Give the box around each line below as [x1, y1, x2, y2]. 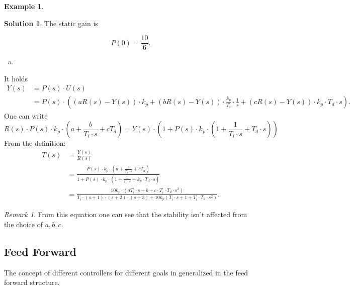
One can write [4, 110, 48, 121]
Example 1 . [4, 1, 44, 11]
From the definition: [4, 138, 66, 148]
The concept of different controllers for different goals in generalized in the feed [4, 267, 248, 277]
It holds [4, 73, 28, 83]
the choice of [4, 219, 43, 229]
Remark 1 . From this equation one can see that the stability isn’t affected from [4, 209, 247, 220]
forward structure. [4, 277, 60, 287]
